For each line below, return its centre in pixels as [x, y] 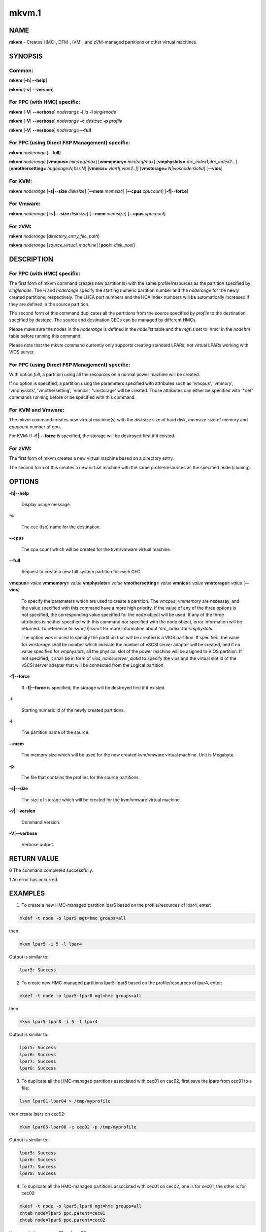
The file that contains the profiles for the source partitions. [81, 777]
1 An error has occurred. [34, 879]
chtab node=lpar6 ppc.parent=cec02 [62, 1220]
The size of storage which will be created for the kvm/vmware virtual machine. [101, 800]
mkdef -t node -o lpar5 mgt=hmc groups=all [73, 918]
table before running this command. [46, 336]
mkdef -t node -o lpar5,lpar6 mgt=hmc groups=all [81, 1206]
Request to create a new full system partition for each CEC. [82, 572]
